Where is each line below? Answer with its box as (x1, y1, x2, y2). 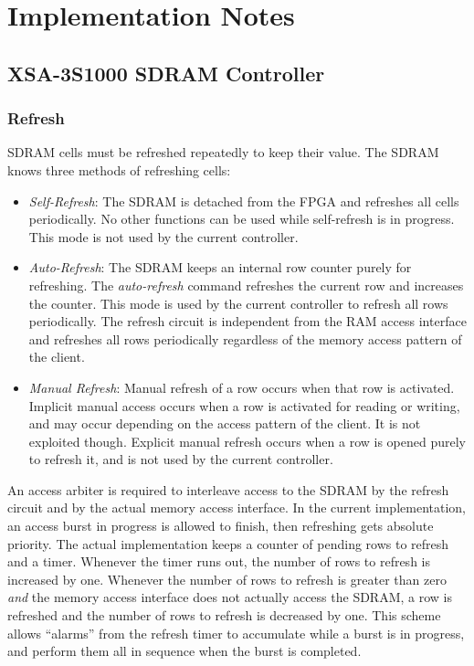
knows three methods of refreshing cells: (7, 160, 231, 179)
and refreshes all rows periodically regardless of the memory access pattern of (28, 329, 462, 348)
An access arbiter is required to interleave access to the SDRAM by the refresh (7, 480, 449, 499)
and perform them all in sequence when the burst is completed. (7, 641, 362, 661)
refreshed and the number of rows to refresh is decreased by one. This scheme (7, 606, 441, 625)
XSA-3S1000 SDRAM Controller (7, 58, 325, 87)
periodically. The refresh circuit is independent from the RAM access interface (28, 312, 467, 331)
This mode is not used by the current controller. (28, 227, 299, 246)
